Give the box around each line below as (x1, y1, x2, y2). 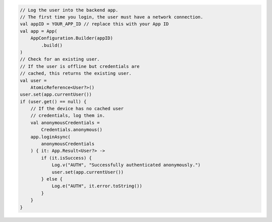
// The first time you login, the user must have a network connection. (20, 14, 203, 20)
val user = (20, 78, 47, 83)
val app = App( (20, 28, 57, 34)
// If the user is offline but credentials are (20, 63, 140, 69)
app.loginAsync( (30, 134, 71, 139)
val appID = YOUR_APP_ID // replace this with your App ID (20, 21, 169, 27)
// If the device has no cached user (30, 106, 124, 112)
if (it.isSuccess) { (41, 155, 92, 161)
